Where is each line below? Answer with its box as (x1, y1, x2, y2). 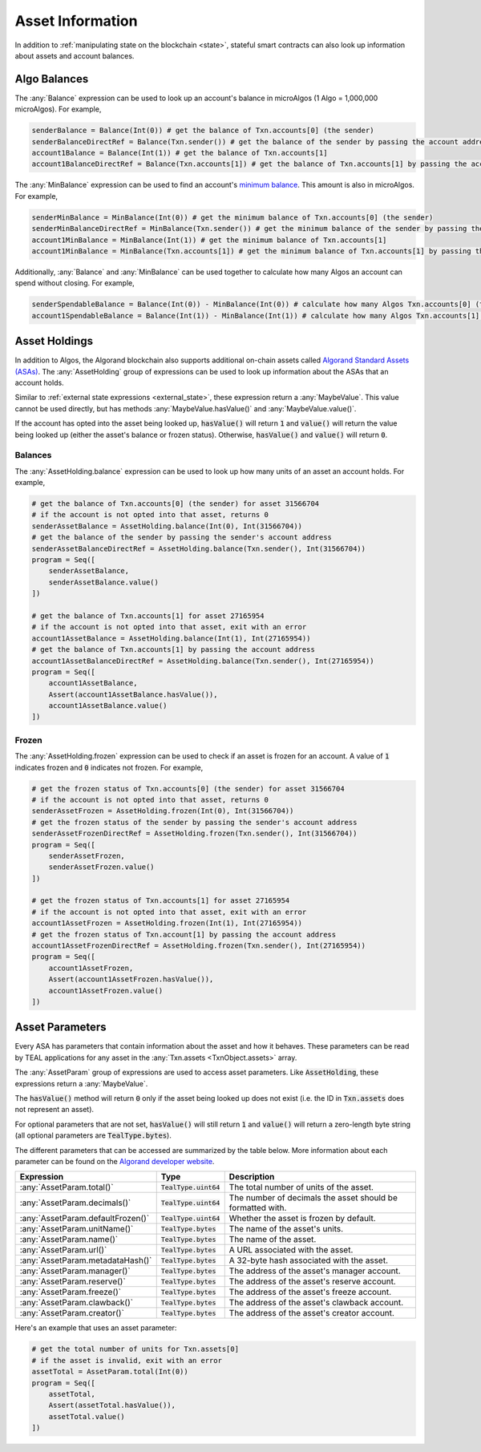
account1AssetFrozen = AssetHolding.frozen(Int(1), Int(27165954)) (31, 919, 303, 928)
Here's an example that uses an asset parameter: (14, 1323, 177, 1333)
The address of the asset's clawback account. (228, 1297, 404, 1308)
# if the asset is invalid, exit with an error (31, 1356, 222, 1365)
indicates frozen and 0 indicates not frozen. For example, (14, 762, 204, 772)
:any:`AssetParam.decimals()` (19, 1197, 131, 1208)
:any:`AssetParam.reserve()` (19, 1276, 126, 1287)
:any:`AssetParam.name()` (19, 1234, 119, 1245)
